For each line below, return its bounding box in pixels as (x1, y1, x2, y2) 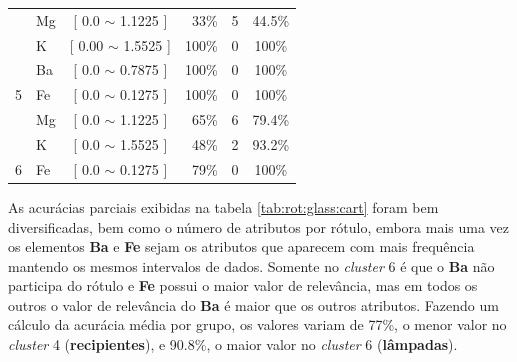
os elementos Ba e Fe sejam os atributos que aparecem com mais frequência (8, 236, 475, 257)
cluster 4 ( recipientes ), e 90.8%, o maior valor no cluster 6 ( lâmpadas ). (8, 334, 458, 355)
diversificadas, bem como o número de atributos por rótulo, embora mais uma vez (8, 216, 510, 237)
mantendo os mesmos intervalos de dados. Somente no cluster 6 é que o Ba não (8, 255, 495, 276)
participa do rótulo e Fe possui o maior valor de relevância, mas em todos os (8, 275, 478, 296)
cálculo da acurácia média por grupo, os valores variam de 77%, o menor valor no (8, 314, 507, 335)
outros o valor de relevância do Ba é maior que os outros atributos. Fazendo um (8, 294, 499, 315)
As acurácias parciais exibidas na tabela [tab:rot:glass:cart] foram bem (8, 196, 439, 217)
